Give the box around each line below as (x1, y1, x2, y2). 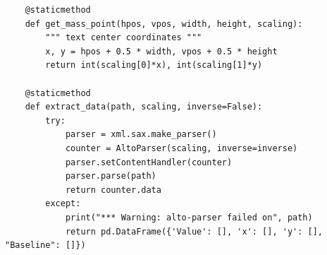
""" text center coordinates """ (45, 32, 202, 43)
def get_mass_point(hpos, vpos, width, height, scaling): (25, 18, 303, 29)
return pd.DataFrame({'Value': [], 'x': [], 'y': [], (65, 226, 323, 237)
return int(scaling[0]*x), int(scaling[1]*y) (45, 60, 263, 71)
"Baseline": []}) (5, 240, 86, 251)
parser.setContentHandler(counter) (65, 157, 233, 167)
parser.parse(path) (65, 171, 156, 182)
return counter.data (65, 184, 161, 195)
